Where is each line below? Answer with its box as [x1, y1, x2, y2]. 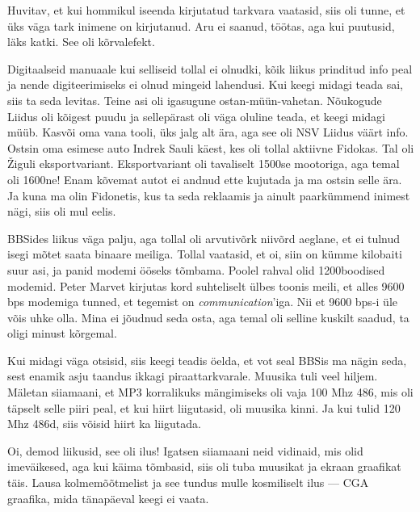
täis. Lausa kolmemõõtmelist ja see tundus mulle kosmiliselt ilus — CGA [7, 474, 369, 491]
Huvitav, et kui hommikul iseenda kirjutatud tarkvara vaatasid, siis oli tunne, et [7, 2, 405, 18]
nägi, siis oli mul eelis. [7, 203, 116, 220]
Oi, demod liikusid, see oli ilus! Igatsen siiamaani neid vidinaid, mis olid [7, 442, 363, 459]
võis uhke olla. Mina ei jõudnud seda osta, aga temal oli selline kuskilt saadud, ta [7, 308, 409, 325]
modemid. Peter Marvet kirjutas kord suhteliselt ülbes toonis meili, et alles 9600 [7, 277, 405, 294]
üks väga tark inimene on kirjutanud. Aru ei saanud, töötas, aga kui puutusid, [7, 17, 395, 34]
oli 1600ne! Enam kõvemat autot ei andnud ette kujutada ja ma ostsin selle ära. [7, 170, 402, 187]
